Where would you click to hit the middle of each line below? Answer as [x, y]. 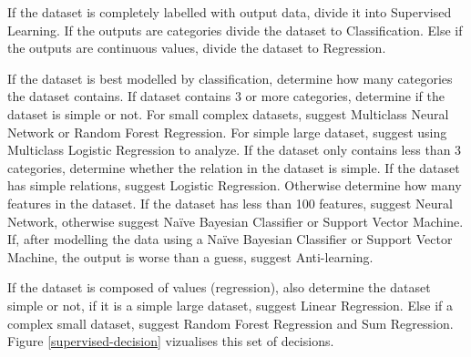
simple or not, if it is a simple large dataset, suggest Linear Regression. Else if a [230, 305]
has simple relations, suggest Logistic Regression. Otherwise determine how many [235, 185]
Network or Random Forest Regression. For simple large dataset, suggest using [227, 132]
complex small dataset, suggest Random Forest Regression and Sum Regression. [230, 323]
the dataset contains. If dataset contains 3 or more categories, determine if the [226, 96]
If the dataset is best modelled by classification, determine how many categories [230, 78]
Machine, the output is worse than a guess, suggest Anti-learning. [190, 256]
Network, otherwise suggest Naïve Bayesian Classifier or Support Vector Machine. [235, 221]
